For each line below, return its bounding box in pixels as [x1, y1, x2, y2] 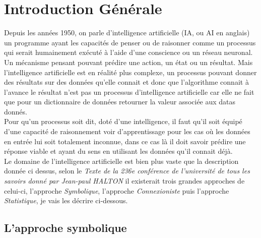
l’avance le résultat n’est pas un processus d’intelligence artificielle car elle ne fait [4, 86, 254, 97]
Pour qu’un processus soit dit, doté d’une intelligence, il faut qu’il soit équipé [4, 116, 242, 127]
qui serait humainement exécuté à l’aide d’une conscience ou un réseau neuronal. [4, 47, 253, 57]
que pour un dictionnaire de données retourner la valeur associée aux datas [4, 96, 236, 107]
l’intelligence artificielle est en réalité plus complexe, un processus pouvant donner [4, 67, 257, 77]
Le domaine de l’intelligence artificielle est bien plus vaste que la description [4, 155, 239, 166]
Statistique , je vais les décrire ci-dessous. [4, 195, 128, 206]
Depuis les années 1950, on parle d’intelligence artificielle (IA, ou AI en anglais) [4, 27, 250, 38]
